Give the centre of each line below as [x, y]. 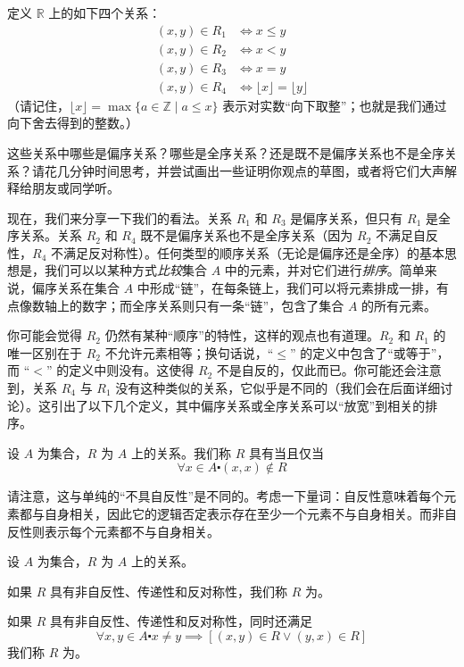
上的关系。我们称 [181, 452]
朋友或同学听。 [75, 188]
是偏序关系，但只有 [347, 217]
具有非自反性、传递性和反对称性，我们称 [168, 591]
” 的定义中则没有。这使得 [120, 370]
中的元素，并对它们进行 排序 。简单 [324, 270]
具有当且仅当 [286, 452]
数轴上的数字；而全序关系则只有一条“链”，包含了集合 [188, 305]
